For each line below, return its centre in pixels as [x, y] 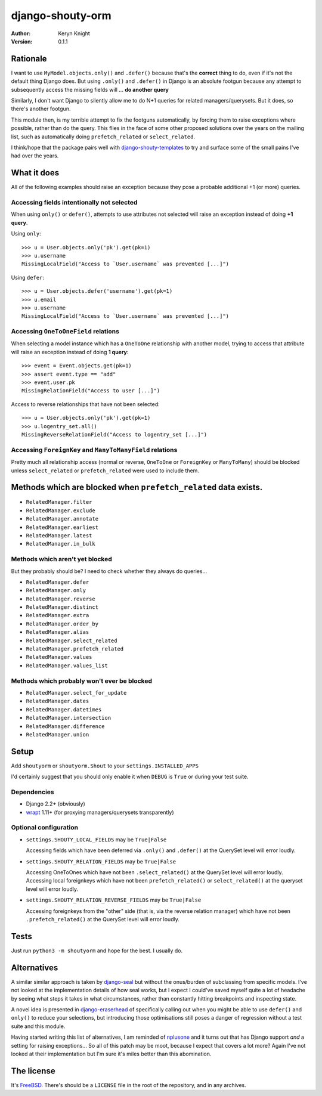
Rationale [29, 59]
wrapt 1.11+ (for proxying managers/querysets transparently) [100, 812]
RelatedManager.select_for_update [76, 693]
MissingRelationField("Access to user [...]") [91, 391]
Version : [22, 41]
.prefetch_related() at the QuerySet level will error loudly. [103, 919]
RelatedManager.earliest [62, 527]
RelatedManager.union [58, 734]
